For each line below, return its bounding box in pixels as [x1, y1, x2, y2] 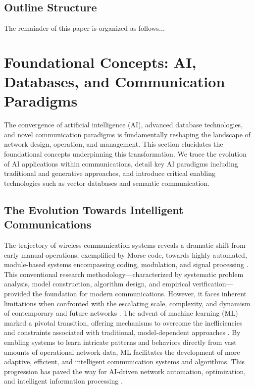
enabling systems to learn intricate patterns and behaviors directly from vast [4, 336, 237, 347]
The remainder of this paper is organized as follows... [4, 23, 165, 33]
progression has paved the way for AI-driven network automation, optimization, [4, 366, 246, 376]
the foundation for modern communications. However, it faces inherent [32, 288, 247, 299]
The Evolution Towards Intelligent [4, 202, 184, 217]
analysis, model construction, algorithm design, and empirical [4, 278, 191, 289]
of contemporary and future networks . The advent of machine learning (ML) [4, 308, 238, 318]
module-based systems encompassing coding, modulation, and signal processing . [4, 259, 249, 270]
